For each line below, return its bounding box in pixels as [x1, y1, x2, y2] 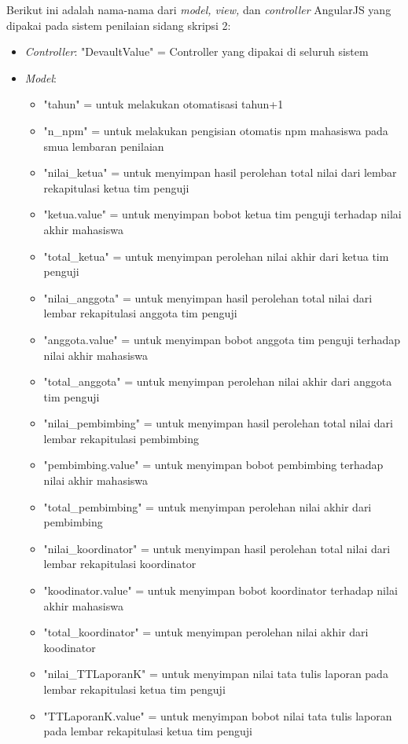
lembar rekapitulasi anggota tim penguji [43, 305, 237, 321]
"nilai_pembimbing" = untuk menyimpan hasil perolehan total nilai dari [43, 415, 393, 431]
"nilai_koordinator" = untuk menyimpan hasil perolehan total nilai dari [43, 540, 391, 556]
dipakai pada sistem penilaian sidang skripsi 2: [6, 16, 231, 33]
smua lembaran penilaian [43, 137, 164, 154]
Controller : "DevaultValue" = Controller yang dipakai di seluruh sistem [24, 43, 369, 60]
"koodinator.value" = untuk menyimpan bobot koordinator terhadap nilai [43, 582, 398, 599]
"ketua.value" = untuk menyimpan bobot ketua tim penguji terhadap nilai [43, 206, 402, 222]
